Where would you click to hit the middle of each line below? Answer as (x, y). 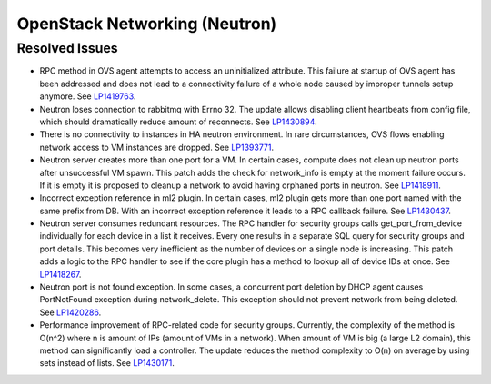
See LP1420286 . (70, 312)
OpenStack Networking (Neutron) (147, 24)
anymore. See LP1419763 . (88, 96)
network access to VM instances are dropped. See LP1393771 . (157, 147)
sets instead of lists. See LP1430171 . (107, 363)
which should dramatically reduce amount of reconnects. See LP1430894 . (178, 122)
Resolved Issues (67, 48)
